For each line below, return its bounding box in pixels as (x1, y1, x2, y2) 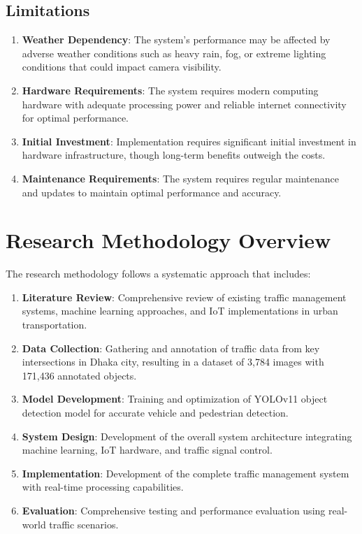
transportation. (22, 317, 87, 332)
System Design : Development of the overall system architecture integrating (22, 428, 352, 443)
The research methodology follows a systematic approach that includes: (6, 266, 311, 281)
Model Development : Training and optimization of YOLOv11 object (22, 391, 328, 406)
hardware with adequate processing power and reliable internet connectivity (22, 96, 347, 111)
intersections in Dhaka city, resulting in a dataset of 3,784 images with (22, 354, 324, 369)
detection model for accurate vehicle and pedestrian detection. (22, 405, 289, 420)
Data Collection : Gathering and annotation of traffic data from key (22, 340, 320, 355)
